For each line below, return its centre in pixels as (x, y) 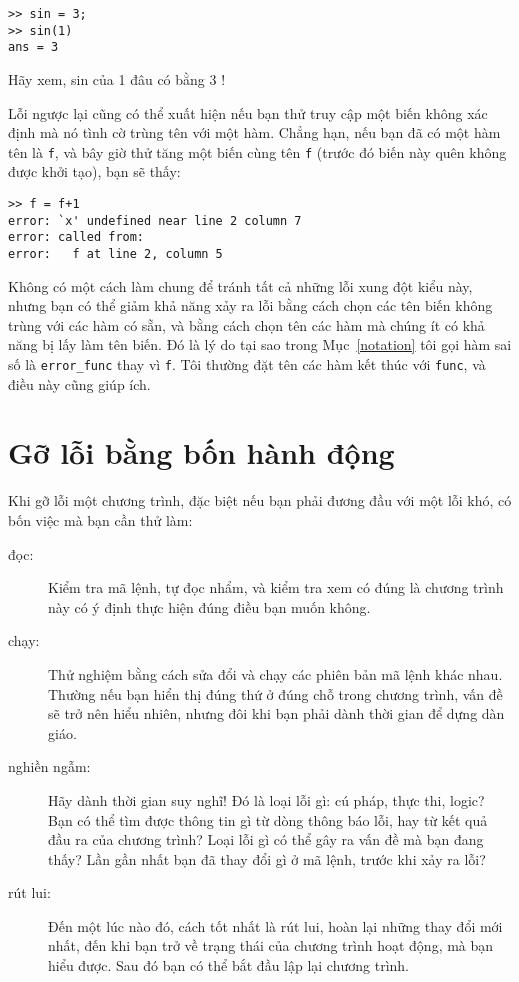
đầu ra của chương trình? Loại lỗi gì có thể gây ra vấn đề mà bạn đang (266, 839)
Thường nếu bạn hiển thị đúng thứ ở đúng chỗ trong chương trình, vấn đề (275, 693)
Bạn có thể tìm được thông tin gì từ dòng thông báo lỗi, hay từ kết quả (268, 819)
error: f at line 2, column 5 (115, 253)
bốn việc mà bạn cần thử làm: (100, 519)
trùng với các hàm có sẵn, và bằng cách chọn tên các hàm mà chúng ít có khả (246, 324)
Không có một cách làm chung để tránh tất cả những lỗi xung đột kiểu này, (240, 285)
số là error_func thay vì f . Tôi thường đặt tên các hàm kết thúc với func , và (247, 364)
